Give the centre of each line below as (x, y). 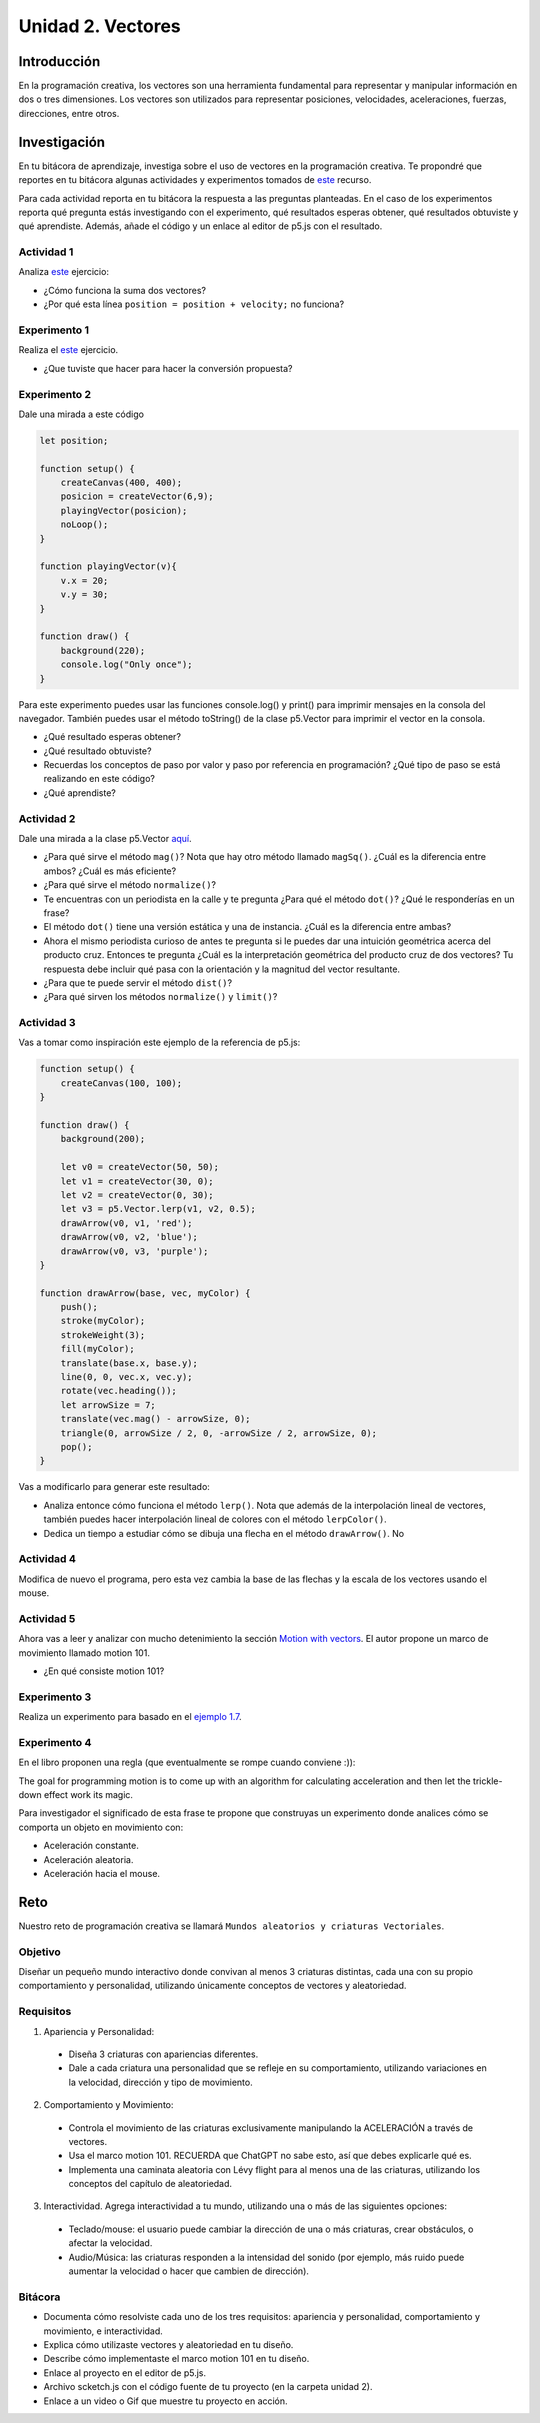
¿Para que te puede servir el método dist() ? (138, 982)
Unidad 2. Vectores (100, 26)
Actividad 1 (46, 252)
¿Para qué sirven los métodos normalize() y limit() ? (160, 997)
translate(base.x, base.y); (129, 1363)
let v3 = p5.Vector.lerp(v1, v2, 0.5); (158, 1209)
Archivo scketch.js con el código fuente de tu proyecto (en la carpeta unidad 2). (208, 2387)
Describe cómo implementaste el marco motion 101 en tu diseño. (176, 2359)
